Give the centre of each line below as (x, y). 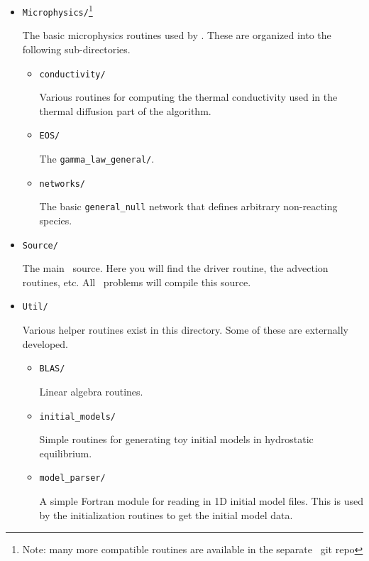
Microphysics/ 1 (57, 10)
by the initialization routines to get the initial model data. (166, 514)
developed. (45, 343)
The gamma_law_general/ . (97, 158)
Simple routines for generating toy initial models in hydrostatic (176, 439)
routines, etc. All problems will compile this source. (137, 282)
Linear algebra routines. (91, 391)
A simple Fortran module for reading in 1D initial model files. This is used (201, 501)
